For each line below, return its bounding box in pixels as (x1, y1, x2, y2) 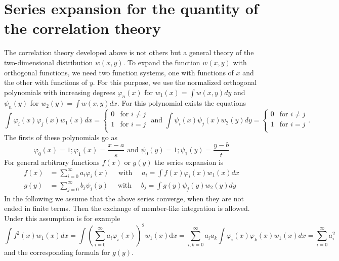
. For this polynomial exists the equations (117, 98, 246, 108)
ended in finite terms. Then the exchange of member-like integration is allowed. (4, 203, 250, 213)
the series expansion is (154, 156, 224, 167)
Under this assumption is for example (4, 212, 120, 223)
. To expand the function (123, 57, 200, 67)
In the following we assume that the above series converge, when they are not (4, 193, 244, 203)
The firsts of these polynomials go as (4, 132, 118, 142)
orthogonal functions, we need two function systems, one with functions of (4, 67, 234, 77)
